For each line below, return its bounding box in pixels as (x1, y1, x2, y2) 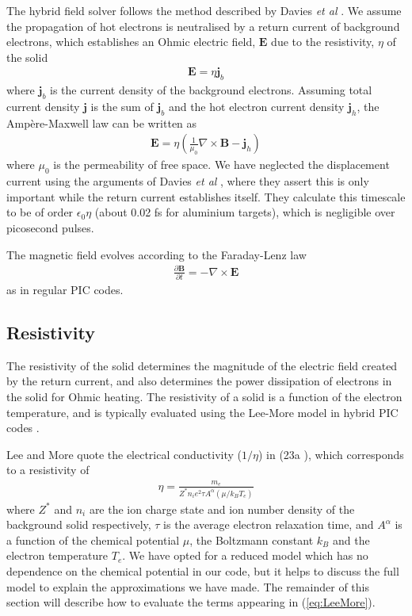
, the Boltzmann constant (189, 531, 314, 548)
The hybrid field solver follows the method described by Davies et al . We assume (6, 2, 402, 18)
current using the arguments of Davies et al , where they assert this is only (6, 173, 369, 189)
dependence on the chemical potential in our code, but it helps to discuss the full (6, 563, 399, 580)
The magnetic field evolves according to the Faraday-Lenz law (6, 246, 307, 262)
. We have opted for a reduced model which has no (122, 547, 368, 564)
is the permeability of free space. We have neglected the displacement (53, 156, 390, 173)
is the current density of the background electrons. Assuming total (50, 82, 372, 98)
